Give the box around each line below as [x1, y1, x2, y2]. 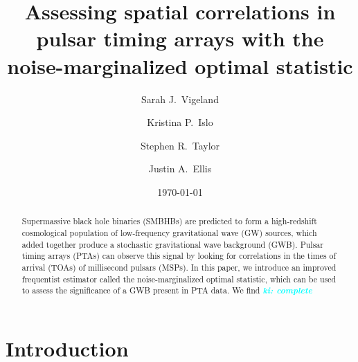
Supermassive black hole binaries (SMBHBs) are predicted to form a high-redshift [21, 215, 317, 227]
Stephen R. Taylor [140, 138, 220, 152]
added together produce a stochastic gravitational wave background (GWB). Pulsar [21, 238, 323, 250]
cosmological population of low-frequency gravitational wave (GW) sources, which [21, 226, 317, 238]
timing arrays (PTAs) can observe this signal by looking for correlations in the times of [21, 250, 337, 262]
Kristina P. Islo [147, 115, 213, 129]
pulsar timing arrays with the [36, 24, 324, 53]
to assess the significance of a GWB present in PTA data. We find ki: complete [21, 284, 312, 297]
